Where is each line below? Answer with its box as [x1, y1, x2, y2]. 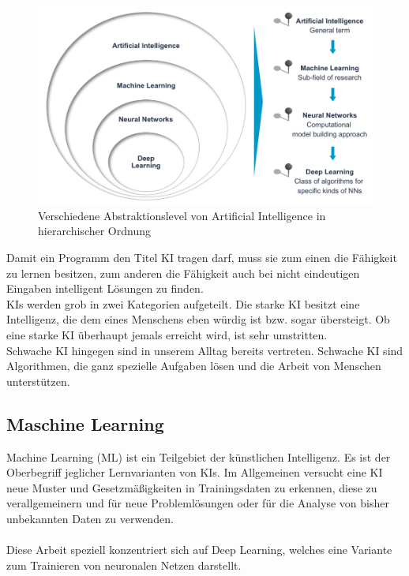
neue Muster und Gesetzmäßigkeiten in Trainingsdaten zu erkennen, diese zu [6, 479, 377, 496]
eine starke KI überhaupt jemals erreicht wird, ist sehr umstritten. [6, 327, 328, 343]
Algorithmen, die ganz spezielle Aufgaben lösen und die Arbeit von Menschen [6, 357, 381, 374]
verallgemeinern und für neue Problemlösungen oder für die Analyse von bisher [6, 495, 389, 511]
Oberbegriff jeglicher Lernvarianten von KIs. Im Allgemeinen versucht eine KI [6, 464, 383, 481]
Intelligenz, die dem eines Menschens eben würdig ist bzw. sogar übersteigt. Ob [6, 311, 390, 327]
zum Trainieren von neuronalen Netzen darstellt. [6, 556, 242, 573]
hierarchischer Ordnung [38, 223, 151, 239]
